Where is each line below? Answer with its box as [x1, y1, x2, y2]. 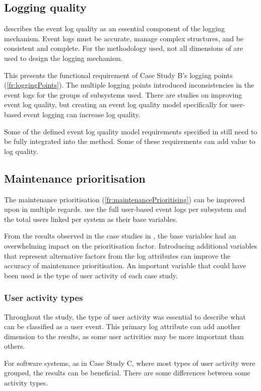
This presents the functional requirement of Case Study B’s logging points [4, 69, 233, 80]
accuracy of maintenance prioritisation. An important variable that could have [4, 260, 246, 271]
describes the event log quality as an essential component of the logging [4, 23, 225, 34]
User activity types [4, 291, 83, 304]
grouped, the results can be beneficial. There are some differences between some [4, 367, 250, 378]
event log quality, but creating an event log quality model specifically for [4, 99, 228, 110]
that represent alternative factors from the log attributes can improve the [4, 250, 231, 261]
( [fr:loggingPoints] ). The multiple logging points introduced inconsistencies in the [4, 80, 254, 90]
